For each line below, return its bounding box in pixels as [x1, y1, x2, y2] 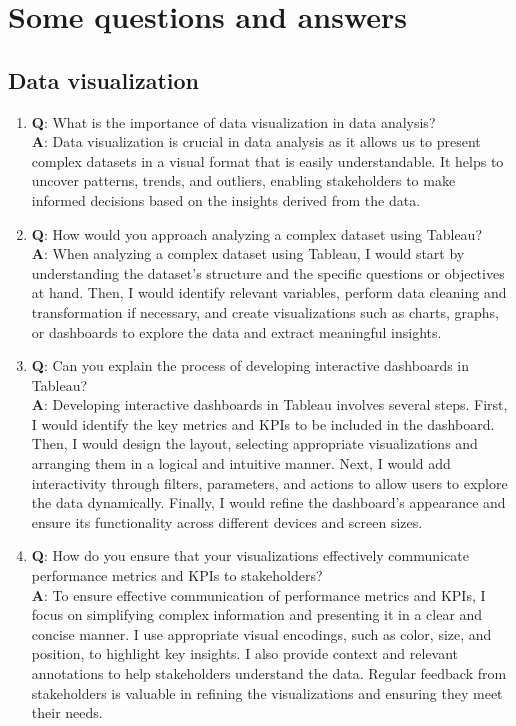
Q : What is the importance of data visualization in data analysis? [31, 111, 436, 132]
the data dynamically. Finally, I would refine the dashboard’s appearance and [31, 492, 506, 513]
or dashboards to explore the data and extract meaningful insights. [31, 321, 442, 342]
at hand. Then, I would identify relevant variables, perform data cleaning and [31, 282, 507, 303]
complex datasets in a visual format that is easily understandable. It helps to [31, 150, 504, 171]
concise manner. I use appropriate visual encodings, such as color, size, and [31, 623, 492, 644]
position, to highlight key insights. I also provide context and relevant [31, 643, 459, 664]
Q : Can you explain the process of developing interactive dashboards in [31, 355, 470, 376]
